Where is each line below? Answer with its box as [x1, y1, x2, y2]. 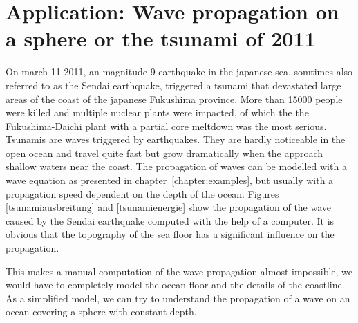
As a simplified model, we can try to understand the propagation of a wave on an [6, 290, 350, 305]
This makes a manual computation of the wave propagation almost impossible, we [6, 264, 353, 278]
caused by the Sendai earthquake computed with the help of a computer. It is [6, 213, 335, 228]
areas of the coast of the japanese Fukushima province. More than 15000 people [6, 91, 343, 106]
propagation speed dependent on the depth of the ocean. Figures [6, 186, 279, 201]
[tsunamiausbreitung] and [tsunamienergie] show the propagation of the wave [6, 200, 332, 214]
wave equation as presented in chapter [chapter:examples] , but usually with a [6, 173, 334, 187]
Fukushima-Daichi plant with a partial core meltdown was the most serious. [6, 118, 327, 133]
